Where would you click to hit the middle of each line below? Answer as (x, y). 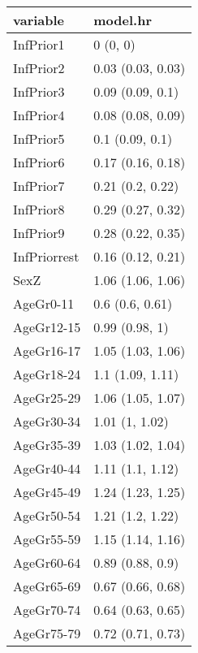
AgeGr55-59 (47, 539)
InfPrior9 (39, 233)
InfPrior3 (39, 91)
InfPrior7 (39, 186)
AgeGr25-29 (47, 398)
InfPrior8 (39, 209)
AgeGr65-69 (47, 586)
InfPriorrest (46, 256)
